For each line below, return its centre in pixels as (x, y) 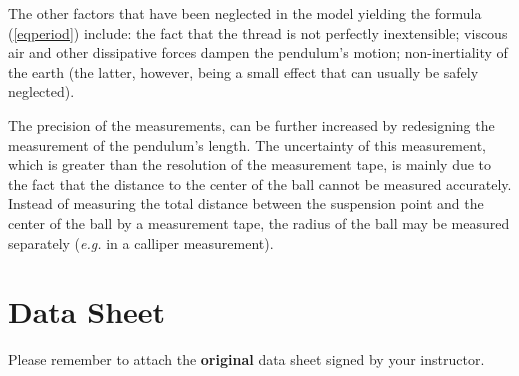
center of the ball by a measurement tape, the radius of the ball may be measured (259, 222)
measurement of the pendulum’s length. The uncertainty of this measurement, (247, 144)
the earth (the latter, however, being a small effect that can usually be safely (243, 71)
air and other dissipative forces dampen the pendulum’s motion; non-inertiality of (258, 52)
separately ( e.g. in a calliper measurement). (141, 242)
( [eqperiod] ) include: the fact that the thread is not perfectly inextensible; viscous (258, 32)
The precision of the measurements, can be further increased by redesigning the (251, 124)
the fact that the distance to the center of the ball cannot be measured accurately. (260, 183)
